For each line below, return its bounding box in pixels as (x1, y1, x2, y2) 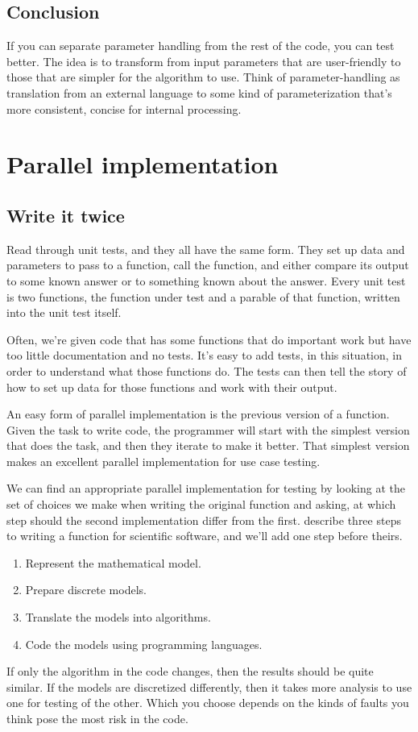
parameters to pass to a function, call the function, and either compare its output (6, 256, 409, 273)
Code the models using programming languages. (25, 635, 263, 652)
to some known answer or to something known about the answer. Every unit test (6, 272, 406, 289)
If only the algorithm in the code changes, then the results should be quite (6, 663, 374, 680)
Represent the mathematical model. (25, 554, 201, 571)
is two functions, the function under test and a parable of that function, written (6, 288, 400, 305)
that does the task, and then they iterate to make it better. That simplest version (6, 437, 410, 454)
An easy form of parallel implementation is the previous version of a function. (6, 406, 390, 422)
